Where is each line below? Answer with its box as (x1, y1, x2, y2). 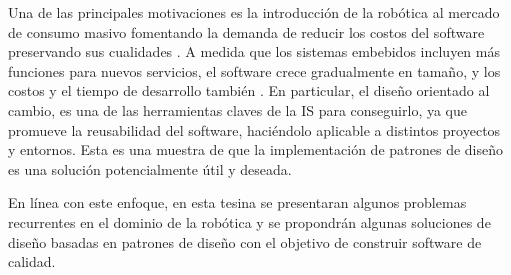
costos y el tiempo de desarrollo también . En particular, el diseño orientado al (8, 80, 490, 101)
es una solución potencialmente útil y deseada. (8, 158, 292, 179)
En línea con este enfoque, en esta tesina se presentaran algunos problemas (8, 192, 467, 213)
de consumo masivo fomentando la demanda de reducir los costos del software (8, 21, 485, 42)
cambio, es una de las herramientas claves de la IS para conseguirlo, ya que (8, 99, 467, 120)
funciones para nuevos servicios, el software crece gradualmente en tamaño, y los (8, 60, 501, 81)
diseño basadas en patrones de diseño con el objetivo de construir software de (8, 231, 482, 252)
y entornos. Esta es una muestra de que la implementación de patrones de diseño (8, 139, 504, 160)
